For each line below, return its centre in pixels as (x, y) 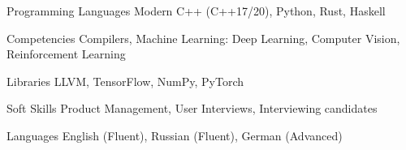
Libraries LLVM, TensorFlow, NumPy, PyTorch (125, 81)
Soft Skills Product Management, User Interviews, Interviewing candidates (192, 108)
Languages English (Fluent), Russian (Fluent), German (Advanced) (175, 135)
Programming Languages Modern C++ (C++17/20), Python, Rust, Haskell (196, 11)
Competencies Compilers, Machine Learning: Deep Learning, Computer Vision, (203, 38)
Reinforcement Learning (66, 54)
